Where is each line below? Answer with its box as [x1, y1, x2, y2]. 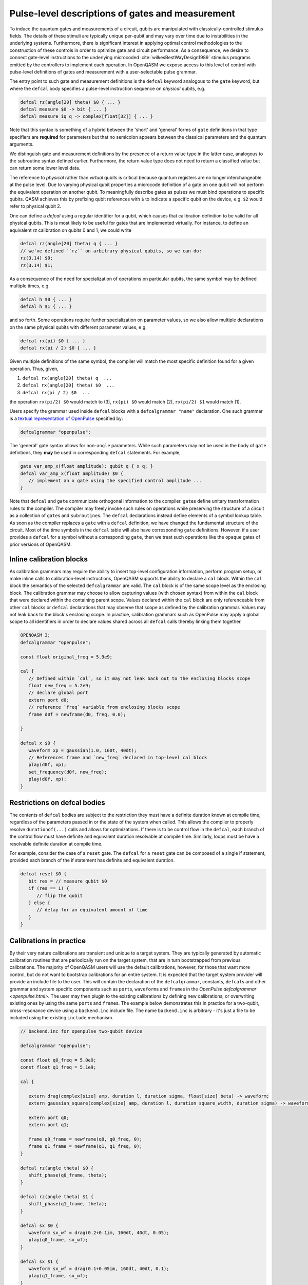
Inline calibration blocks [9, 555, 88, 563]
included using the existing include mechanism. [9, 1015, 114, 1021]
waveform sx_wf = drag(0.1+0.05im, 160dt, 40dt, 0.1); [28, 1266, 169, 1272]
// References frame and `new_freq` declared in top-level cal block [28, 755, 207, 760]
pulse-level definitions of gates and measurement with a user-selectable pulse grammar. [9, 68, 197, 75]
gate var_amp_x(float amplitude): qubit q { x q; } [20, 463, 153, 469]
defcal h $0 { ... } [20, 297, 72, 303]
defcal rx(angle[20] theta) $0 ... [22, 382, 115, 388]
